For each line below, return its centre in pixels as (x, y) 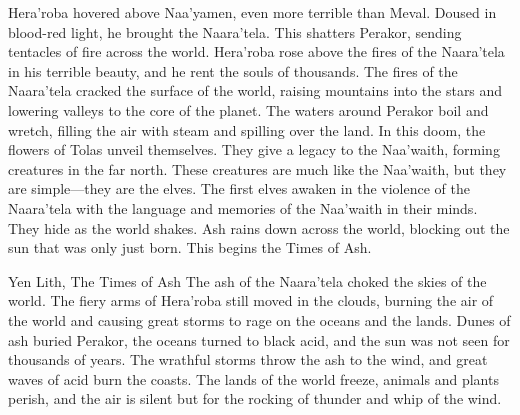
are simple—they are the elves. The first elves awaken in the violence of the (239, 188)
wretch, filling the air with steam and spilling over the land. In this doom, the (247, 129)
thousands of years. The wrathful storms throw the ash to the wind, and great (248, 359)
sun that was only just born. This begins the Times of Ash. (190, 247)
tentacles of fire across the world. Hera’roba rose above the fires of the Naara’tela (256, 51)
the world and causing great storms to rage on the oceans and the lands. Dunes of (259, 319)
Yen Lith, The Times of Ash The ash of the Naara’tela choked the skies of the (247, 280)
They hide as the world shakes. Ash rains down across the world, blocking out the (259, 227)
